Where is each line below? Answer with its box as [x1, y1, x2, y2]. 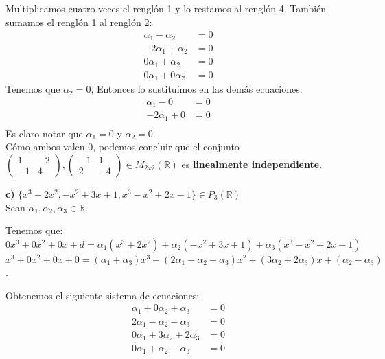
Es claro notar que [5, 126, 83, 140]
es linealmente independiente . [181, 157, 323, 171]
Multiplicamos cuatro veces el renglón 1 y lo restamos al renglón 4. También [5, 1, 327, 15]
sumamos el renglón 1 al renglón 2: [5, 14, 152, 29]
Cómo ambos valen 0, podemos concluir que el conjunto [5, 139, 240, 154]
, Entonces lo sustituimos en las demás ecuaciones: [91, 82, 303, 96]
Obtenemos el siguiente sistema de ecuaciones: [5, 288, 200, 302]
